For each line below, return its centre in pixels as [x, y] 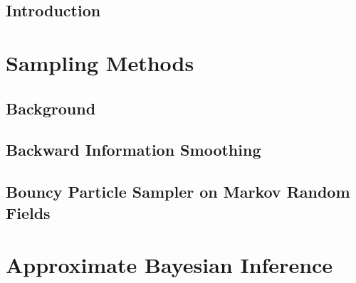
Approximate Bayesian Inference [169, 265]
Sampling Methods [100, 62]
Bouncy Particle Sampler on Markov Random [178, 192]
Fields [28, 212]
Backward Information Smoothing [133, 150]
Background [51, 108]
